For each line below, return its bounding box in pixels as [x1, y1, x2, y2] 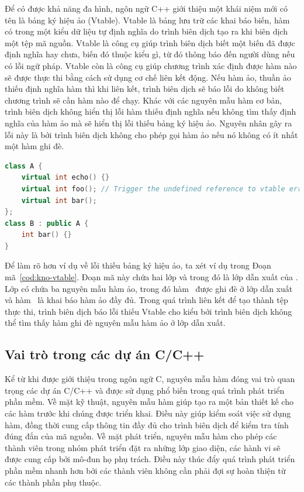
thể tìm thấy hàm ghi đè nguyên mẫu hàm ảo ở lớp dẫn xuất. [5, 316, 226, 329]
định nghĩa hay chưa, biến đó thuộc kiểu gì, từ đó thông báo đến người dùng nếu [5, 48, 295, 60]
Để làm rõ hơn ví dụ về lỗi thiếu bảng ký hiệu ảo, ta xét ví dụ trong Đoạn [5, 259, 271, 271]
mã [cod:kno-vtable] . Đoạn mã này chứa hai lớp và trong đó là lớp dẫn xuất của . [5, 271, 298, 283]
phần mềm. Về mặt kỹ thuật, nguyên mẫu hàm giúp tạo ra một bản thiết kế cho [5, 395, 293, 408]
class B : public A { [5, 219, 89, 228]
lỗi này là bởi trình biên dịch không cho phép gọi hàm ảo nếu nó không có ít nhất [5, 128, 298, 140]
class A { [5, 161, 43, 170]
